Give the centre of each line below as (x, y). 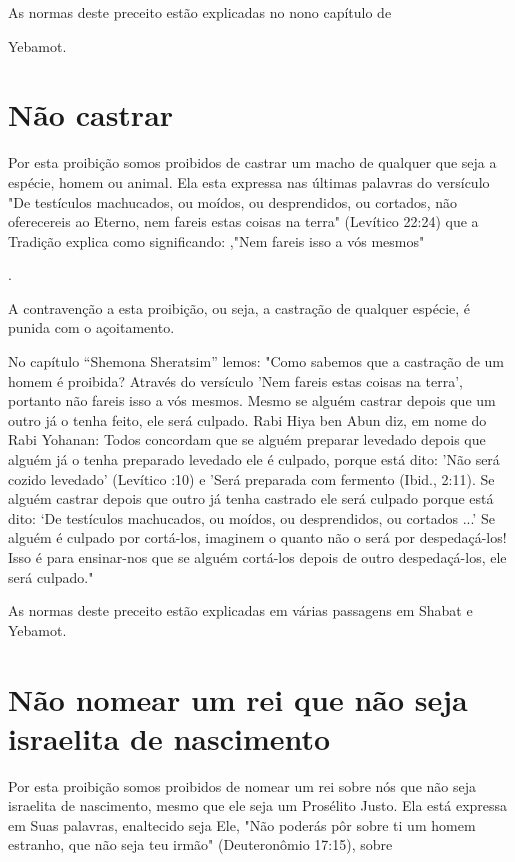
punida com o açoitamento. (91, 327)
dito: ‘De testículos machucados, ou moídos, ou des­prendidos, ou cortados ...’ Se (251, 517)
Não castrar (91, 114)
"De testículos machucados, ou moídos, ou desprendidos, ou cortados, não (232, 201)
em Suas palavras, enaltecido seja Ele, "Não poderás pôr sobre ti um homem (242, 824)
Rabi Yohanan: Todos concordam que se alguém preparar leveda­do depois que (247, 439)
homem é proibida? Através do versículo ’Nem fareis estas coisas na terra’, (235, 380)
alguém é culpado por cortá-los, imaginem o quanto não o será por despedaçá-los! (257, 537)
